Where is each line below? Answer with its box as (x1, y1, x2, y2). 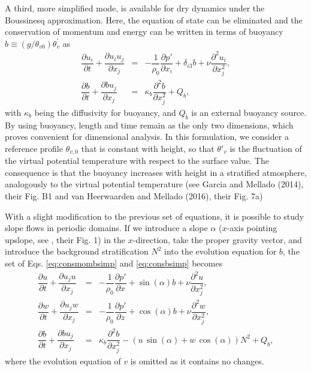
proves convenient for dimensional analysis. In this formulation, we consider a (5, 130, 289, 143)
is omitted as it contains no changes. (130, 354, 264, 367)
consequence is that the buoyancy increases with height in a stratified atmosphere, (5, 166, 307, 178)
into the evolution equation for (164, 245, 277, 258)
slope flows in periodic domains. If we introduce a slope (5, 222, 208, 234)
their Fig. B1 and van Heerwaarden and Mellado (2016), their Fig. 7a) (5, 189, 263, 202)
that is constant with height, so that (81, 142, 215, 154)
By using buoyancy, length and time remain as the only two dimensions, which (5, 118, 294, 131)
